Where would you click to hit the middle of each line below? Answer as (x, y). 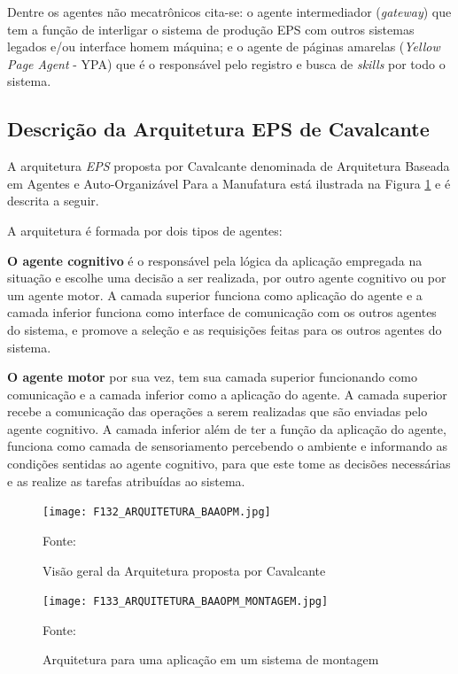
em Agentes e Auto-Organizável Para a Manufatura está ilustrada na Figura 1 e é (229, 183)
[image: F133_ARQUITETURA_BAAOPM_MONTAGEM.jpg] (186, 602)
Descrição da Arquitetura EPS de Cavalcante (218, 129)
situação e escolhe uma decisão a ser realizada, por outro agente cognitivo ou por (227, 278)
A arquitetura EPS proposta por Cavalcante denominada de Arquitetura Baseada (229, 166)
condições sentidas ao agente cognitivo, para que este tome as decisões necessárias (229, 464)
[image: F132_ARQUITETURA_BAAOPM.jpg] (157, 512)
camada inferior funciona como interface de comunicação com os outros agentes (222, 312)
